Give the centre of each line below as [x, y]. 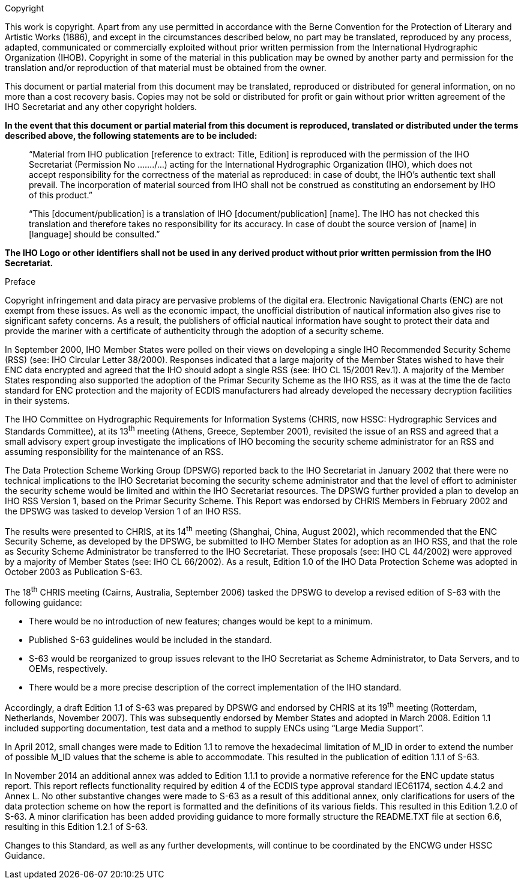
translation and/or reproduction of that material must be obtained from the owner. [166, 68]
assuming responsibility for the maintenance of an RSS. [114, 451]
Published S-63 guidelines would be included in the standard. [150, 639]
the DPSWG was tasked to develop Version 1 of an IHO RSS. [123, 511]
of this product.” [61, 195]
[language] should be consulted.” [95, 234]
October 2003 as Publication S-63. [74, 572]
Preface [20, 282]
